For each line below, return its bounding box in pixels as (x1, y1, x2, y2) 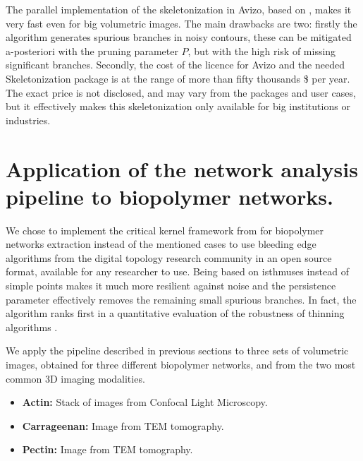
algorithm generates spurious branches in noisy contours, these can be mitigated (6, 30, 352, 44)
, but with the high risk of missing (187, 43, 336, 58)
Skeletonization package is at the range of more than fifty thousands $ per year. (6, 71, 350, 85)
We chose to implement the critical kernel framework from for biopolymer (6, 222, 324, 237)
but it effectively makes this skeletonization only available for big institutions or (6, 99, 350, 114)
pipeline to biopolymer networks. (6, 181, 333, 210)
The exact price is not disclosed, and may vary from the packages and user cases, (6, 85, 356, 100)
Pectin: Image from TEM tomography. (22, 442, 193, 457)
